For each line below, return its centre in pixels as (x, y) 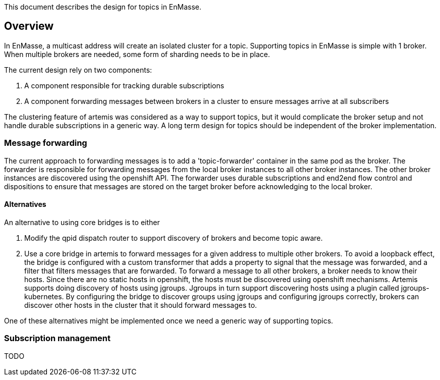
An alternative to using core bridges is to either (82, 222)
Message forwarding (46, 143)
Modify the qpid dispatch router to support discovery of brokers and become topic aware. (174, 238)
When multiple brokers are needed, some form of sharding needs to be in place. (137, 54)
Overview (29, 26)
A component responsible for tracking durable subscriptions (124, 85)
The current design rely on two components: (78, 70)
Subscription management (58, 338)
